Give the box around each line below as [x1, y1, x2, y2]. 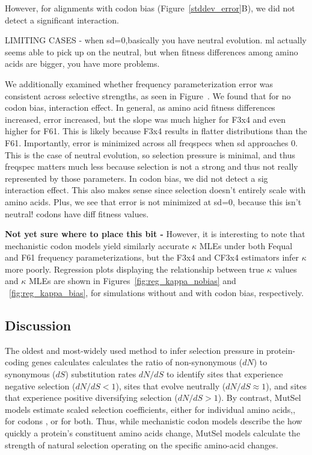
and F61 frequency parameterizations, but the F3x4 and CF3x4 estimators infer [5, 251, 299, 264]
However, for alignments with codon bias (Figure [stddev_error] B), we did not [5, 2, 295, 14]
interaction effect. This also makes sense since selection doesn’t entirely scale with [5, 184, 306, 196]
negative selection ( [5, 379, 76, 392]
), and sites [266, 379, 307, 392]
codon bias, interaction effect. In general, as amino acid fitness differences [5, 101, 275, 114]
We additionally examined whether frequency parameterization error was [5, 77, 274, 90]
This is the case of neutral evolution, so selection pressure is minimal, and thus [5, 148, 295, 161]
